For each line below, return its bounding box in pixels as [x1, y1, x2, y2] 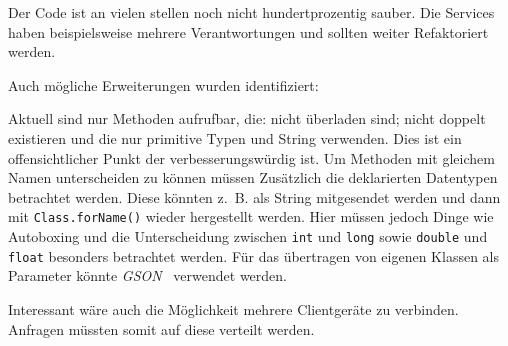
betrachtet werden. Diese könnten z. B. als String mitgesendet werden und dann [8, 186, 501, 207]
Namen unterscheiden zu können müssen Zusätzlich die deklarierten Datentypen [8, 167, 498, 188]
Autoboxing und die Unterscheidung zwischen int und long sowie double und [8, 226, 488, 246]
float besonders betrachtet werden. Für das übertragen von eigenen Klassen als [8, 245, 499, 266]
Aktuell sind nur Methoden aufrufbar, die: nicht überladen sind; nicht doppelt [8, 108, 486, 129]
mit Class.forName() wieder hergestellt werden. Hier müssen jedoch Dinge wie [8, 206, 494, 227]
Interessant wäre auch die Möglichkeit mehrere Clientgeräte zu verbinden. [8, 298, 459, 319]
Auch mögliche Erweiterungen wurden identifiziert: [8, 74, 319, 95]
